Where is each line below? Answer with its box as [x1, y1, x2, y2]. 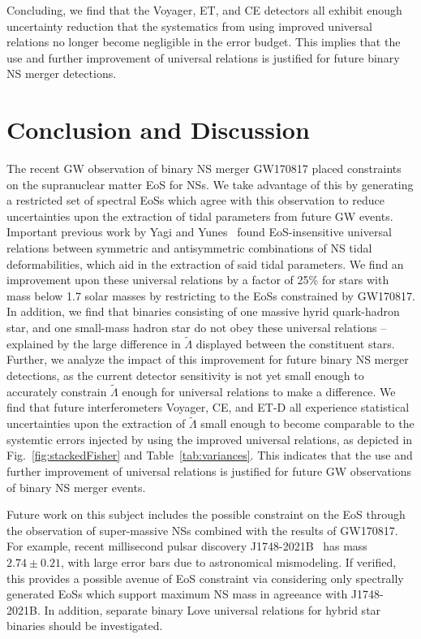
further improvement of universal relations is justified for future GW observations [6, 463, 412, 480]
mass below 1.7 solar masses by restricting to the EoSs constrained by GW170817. [6, 287, 415, 304]
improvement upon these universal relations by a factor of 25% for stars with [6, 271, 389, 288]
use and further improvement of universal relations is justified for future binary [6, 49, 400, 66]
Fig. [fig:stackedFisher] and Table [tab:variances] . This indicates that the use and [6, 447, 413, 464]
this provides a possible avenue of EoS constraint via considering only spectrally [6, 569, 404, 586]
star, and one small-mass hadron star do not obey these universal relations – [6, 319, 387, 336]
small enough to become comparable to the [200, 415, 415, 432]
